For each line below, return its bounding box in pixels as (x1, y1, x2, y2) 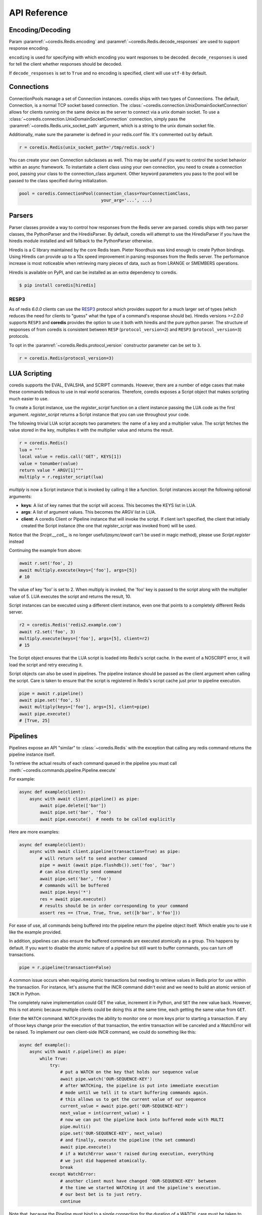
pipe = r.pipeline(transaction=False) (19, 965, 112, 971)
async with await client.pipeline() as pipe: (29, 796, 140, 801)
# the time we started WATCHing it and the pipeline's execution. (60, 1185, 222, 1191)
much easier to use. (9, 396, 49, 401)
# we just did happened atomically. (60, 1158, 147, 1163)
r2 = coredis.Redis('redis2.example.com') (19, 622, 122, 628)
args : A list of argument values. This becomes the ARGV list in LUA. (21, 509, 156, 515)
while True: (39, 1056, 68, 1061)
